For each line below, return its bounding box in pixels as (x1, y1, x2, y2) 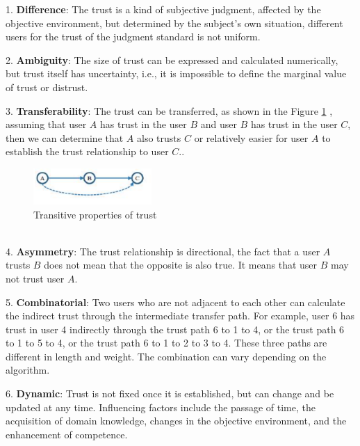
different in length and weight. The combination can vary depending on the (6, 349, 327, 363)
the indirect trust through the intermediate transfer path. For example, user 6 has (6, 308, 355, 323)
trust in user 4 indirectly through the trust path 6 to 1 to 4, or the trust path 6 (6, 321, 345, 336)
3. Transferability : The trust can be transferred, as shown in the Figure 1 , (6, 103, 333, 118)
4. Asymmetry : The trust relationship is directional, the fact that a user (6, 244, 320, 258)
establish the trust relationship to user (6, 144, 169, 159)
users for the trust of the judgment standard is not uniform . (6, 29, 261, 44)
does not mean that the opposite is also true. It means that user (44, 257, 318, 272)
